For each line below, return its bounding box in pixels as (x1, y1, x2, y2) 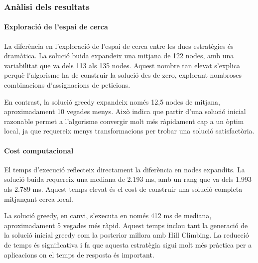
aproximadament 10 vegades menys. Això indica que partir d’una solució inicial (4, 106, 246, 117)
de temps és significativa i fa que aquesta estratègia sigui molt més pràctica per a (4, 239, 252, 250)
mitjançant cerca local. (4, 193, 73, 204)
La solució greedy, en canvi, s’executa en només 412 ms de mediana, (4, 210, 212, 221)
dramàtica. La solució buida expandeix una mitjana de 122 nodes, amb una (4, 50, 234, 61)
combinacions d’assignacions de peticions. (4, 80, 130, 90)
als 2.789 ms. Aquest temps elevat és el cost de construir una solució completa (4, 183, 243, 194)
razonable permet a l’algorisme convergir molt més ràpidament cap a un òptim (4, 116, 244, 126)
